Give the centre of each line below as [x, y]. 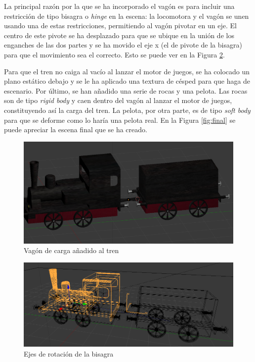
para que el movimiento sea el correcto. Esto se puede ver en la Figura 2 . [114, 54]
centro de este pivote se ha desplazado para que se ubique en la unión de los [119, 35]
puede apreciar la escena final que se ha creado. [76, 129]
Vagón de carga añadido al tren [71, 250]
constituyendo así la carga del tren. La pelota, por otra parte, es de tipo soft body [127, 110]
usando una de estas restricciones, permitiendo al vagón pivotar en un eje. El [120, 26]
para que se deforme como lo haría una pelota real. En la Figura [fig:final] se [120, 120]
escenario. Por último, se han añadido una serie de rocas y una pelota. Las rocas [126, 90]
